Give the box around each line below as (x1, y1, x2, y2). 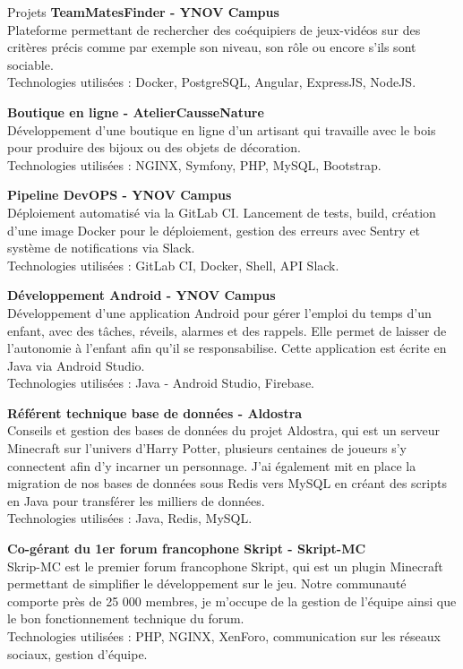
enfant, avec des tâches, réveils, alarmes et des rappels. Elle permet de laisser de (7, 321, 447, 339)
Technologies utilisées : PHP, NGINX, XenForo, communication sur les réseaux (7, 627, 441, 645)
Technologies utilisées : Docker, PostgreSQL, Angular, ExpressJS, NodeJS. (7, 73, 416, 91)
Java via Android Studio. (7, 356, 145, 374)
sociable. (7, 55, 54, 73)
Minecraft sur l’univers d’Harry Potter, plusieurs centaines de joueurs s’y (7, 439, 407, 458)
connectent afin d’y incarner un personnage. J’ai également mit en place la (7, 456, 416, 475)
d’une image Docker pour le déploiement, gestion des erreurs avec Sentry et (7, 220, 421, 239)
